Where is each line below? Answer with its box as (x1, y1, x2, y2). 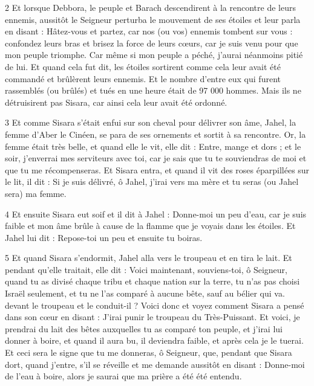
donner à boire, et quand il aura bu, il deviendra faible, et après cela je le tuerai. (5, 334, 304, 347)
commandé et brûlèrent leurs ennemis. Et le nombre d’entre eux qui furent (5, 72, 281, 85)
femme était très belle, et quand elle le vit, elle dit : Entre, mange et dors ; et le (5, 140, 301, 152)
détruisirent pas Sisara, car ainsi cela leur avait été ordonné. (5, 95, 227, 108)
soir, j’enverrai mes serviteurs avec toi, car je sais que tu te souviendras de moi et (5, 152, 307, 164)
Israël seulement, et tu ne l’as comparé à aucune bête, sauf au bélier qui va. (5, 287, 285, 300)
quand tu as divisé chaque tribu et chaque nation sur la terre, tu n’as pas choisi (5, 275, 300, 288)
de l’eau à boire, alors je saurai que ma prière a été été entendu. (5, 370, 242, 382)
